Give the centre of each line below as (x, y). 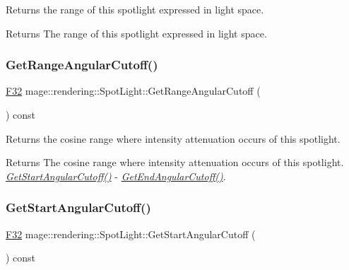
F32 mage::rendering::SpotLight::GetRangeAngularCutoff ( (133, 91)
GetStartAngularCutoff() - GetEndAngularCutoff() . (116, 176)
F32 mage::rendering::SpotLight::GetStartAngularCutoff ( (131, 234)
